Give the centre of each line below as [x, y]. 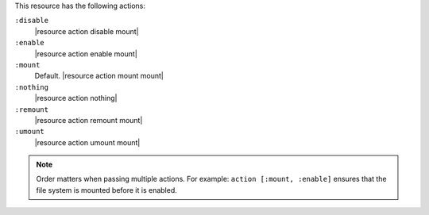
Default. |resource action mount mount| [99, 76]
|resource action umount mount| [87, 142]
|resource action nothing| [76, 98]
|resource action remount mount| [89, 120]
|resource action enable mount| [86, 54]
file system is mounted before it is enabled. [107, 190]
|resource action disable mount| [87, 31]
